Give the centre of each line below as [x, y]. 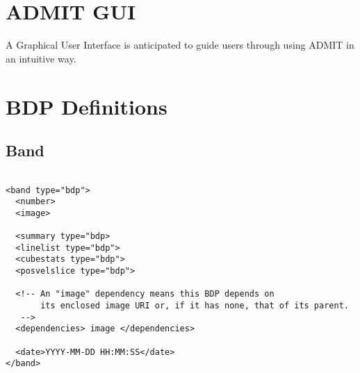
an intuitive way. [41, 58]
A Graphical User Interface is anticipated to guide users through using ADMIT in [180, 45]
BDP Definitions [87, 106]
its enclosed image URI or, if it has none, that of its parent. [195, 306]
